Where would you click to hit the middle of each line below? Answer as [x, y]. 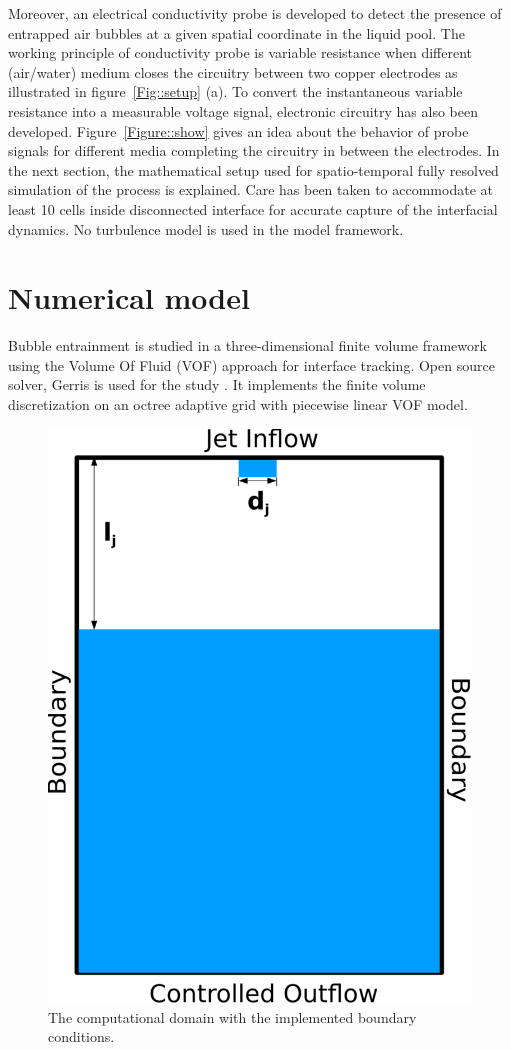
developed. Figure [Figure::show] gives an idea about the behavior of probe [238, 130]
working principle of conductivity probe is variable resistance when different [240, 52]
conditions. [81, 1036]
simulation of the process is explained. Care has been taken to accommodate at [250, 189]
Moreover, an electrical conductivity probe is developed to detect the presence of [255, 13]
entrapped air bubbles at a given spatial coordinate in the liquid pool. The [236, 32]
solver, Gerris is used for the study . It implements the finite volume [217, 384]
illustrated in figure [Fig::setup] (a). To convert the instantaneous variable [235, 91]
